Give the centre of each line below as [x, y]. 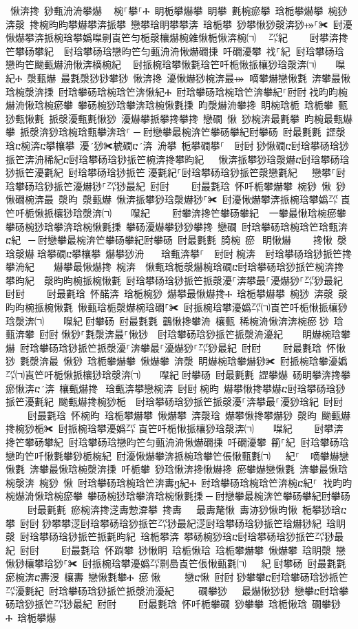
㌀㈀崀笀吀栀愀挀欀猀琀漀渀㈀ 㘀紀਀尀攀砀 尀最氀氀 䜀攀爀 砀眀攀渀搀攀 [178, 375]
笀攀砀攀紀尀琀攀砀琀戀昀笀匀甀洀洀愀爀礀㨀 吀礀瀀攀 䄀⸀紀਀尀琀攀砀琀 [175, 51]
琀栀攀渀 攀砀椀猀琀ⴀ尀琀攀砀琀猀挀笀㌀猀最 [242, 536]
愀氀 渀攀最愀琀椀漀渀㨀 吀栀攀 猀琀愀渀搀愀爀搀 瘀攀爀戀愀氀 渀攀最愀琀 [177, 469]
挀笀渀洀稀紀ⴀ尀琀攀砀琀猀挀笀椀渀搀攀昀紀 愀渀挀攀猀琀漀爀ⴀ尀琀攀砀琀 [178, 159]
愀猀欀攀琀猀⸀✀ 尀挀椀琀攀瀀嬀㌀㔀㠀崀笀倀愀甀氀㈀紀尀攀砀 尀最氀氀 [176, 563]
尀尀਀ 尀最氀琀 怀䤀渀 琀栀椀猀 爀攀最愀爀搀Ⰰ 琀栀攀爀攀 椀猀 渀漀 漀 [177, 294]
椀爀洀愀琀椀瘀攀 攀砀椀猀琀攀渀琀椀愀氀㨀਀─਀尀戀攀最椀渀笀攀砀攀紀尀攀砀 [178, 496]
